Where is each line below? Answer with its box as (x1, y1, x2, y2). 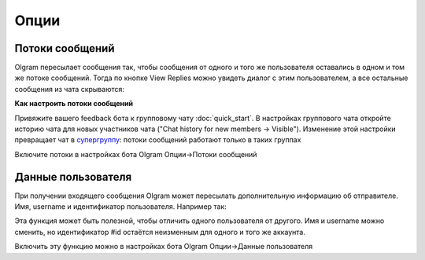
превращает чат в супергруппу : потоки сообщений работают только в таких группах (14, 135, 301, 145)
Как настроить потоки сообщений (14, 99, 134, 108)
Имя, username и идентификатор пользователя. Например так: (14, 202, 227, 211)
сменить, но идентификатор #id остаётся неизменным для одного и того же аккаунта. (14, 227, 306, 236)
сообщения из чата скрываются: (14, 84, 125, 93)
